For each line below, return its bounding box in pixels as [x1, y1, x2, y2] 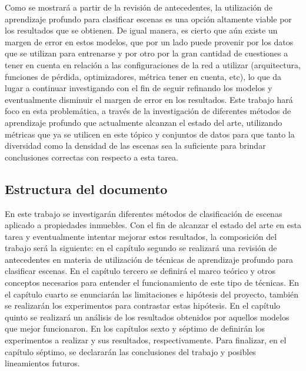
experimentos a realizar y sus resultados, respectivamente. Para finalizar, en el [5, 334, 287, 346]
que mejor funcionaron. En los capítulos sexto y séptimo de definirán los [5, 322, 265, 335]
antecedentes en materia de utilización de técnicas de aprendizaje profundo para [5, 253, 293, 265]
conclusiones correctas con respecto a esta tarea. [5, 151, 178, 163]
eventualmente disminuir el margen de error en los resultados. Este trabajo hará [5, 93, 293, 105]
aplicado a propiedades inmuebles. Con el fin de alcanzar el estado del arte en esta [5, 219, 301, 231]
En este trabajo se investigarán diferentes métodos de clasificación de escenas [5, 207, 282, 219]
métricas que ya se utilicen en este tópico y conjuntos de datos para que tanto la [5, 128, 295, 140]
